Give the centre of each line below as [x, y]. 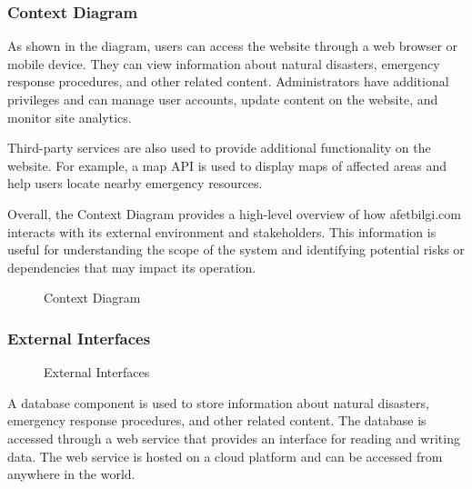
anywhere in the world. [71, 474]
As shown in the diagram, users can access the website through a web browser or [233, 46]
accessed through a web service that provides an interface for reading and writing [234, 438]
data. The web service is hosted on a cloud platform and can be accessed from [225, 456]
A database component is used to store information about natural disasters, [218, 402]
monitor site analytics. [70, 117]
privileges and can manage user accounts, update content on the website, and [223, 99]
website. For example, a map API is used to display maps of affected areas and [227, 165]
